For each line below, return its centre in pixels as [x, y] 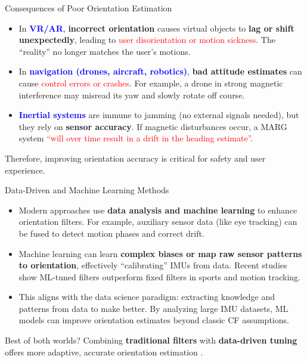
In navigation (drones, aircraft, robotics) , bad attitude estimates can [160, 71]
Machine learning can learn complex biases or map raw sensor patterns [160, 253]
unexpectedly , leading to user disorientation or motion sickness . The [147, 40]
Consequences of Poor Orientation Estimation [89, 8]
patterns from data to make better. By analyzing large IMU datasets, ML [153, 308]
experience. [25, 170]
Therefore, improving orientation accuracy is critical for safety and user [135, 158]
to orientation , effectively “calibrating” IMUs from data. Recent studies [153, 265]
